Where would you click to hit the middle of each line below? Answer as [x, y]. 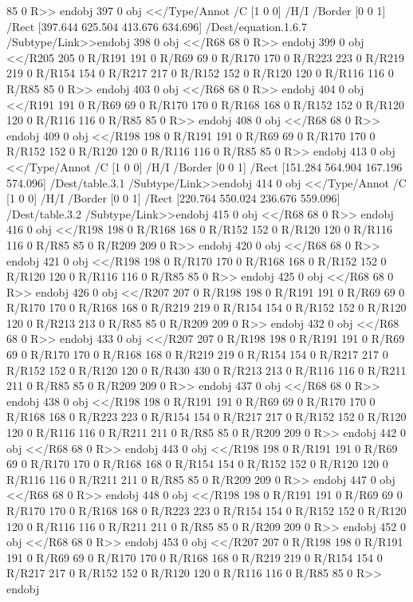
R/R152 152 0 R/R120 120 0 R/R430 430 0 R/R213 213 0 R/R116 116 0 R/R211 [206, 370]
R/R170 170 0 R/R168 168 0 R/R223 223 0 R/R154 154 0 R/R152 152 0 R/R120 [206, 510]
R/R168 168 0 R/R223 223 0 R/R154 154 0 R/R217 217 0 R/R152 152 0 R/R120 [206, 417]
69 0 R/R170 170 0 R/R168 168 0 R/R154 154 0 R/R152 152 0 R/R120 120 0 [197, 464]
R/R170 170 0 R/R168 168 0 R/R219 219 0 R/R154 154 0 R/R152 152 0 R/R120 [206, 307]
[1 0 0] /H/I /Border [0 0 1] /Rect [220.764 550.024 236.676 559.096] [173, 198]
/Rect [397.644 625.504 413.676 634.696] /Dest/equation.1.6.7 [157, 26]
